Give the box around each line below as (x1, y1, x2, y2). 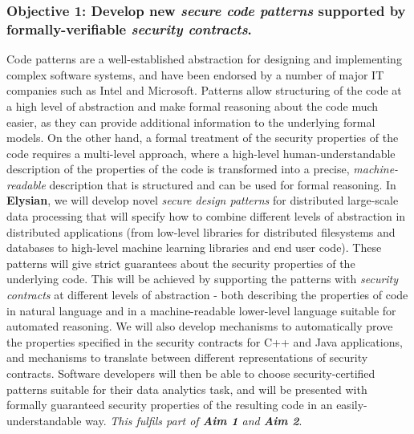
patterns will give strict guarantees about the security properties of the (6, 254, 355, 271)
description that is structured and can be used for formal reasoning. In (49, 176, 396, 193)
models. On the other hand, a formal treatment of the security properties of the (6, 129, 399, 146)
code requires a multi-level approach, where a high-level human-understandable (6, 144, 396, 161)
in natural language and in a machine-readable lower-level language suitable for (6, 302, 396, 318)
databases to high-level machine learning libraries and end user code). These (6, 239, 382, 256)
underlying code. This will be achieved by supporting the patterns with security (6, 270, 399, 287)
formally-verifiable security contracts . (6, 18, 252, 39)
